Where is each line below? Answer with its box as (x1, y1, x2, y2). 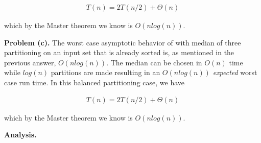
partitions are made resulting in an (51, 67, 160, 78)
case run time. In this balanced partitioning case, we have (4, 77, 185, 87)
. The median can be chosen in (106, 57, 202, 67)
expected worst (212, 67, 257, 78)
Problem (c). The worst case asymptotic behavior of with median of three (4, 37, 241, 47)
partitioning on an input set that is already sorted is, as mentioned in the (4, 47, 234, 58)
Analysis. (4, 129, 37, 140)
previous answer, (4, 57, 56, 67)
